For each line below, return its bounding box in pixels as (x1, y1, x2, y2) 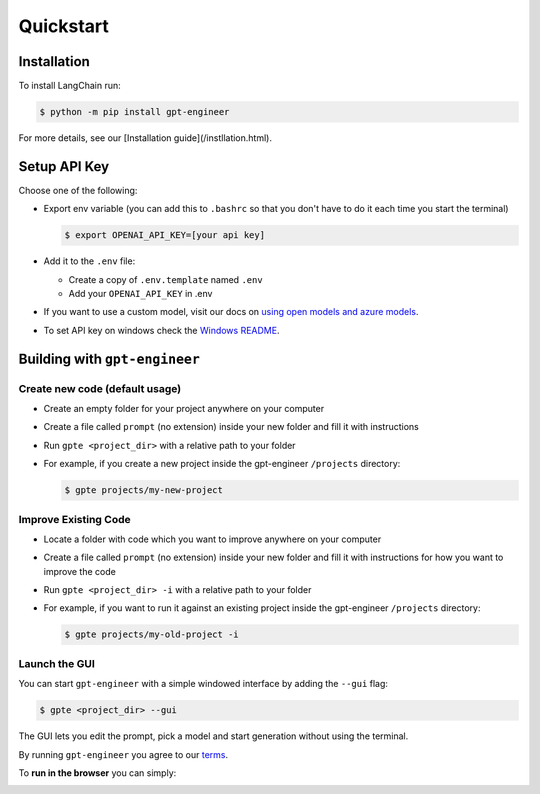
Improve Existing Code (18, 512, 132, 526)
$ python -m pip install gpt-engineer (39, 106, 230, 118)
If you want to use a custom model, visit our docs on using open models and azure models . (43, 306, 419, 318)
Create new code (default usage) (18, 381, 182, 395)
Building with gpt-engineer (18, 350, 200, 367)
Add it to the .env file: (43, 255, 136, 267)
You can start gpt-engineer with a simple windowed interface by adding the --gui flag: (18, 678, 389, 690)
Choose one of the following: (18, 184, 138, 196)
